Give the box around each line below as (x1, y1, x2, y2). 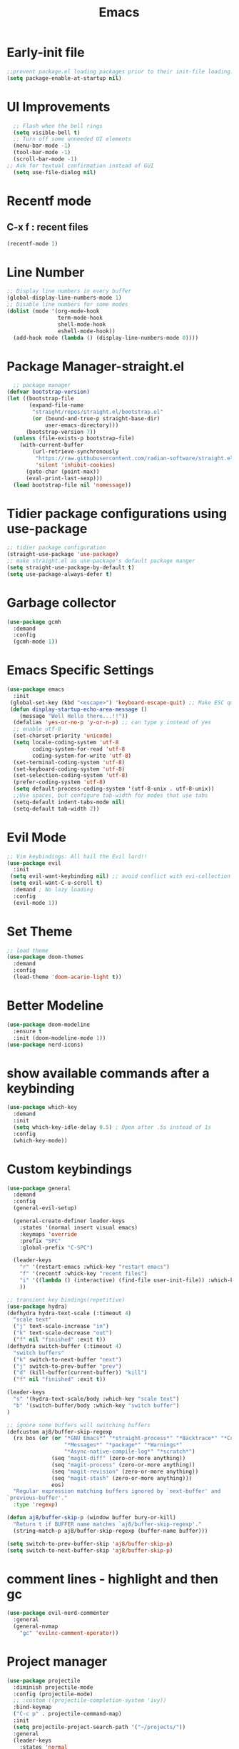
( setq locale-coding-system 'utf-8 (13, 739, 119, 746)
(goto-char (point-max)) (25, 468, 100, 475)
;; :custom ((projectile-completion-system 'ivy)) (13, 1697, 167, 1704)
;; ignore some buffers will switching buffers (6, 1421, 151, 1429)
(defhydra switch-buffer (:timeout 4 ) (6, 1342, 122, 1349)
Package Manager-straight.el (6, 358, 185, 375)
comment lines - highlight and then (6, 1571, 219, 1587)
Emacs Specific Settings (6, 662, 155, 679)
